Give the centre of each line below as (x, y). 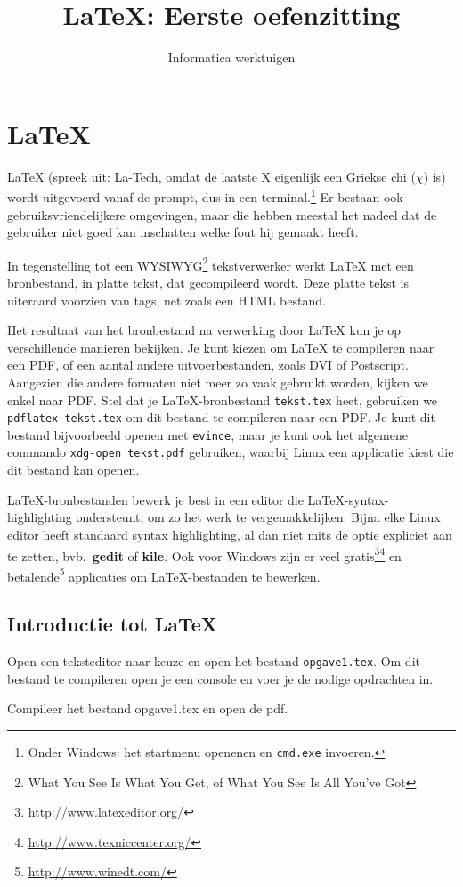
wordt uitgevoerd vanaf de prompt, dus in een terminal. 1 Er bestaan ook (205, 195)
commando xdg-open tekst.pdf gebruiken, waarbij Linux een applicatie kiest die (231, 452)
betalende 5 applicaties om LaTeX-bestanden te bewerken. (164, 574)
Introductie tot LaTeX (113, 624)
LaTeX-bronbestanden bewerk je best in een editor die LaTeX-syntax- (198, 499)
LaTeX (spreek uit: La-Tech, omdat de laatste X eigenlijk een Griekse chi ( (211, 176)
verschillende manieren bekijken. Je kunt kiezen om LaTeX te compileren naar (221, 347)
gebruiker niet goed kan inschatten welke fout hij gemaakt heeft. (183, 232)
